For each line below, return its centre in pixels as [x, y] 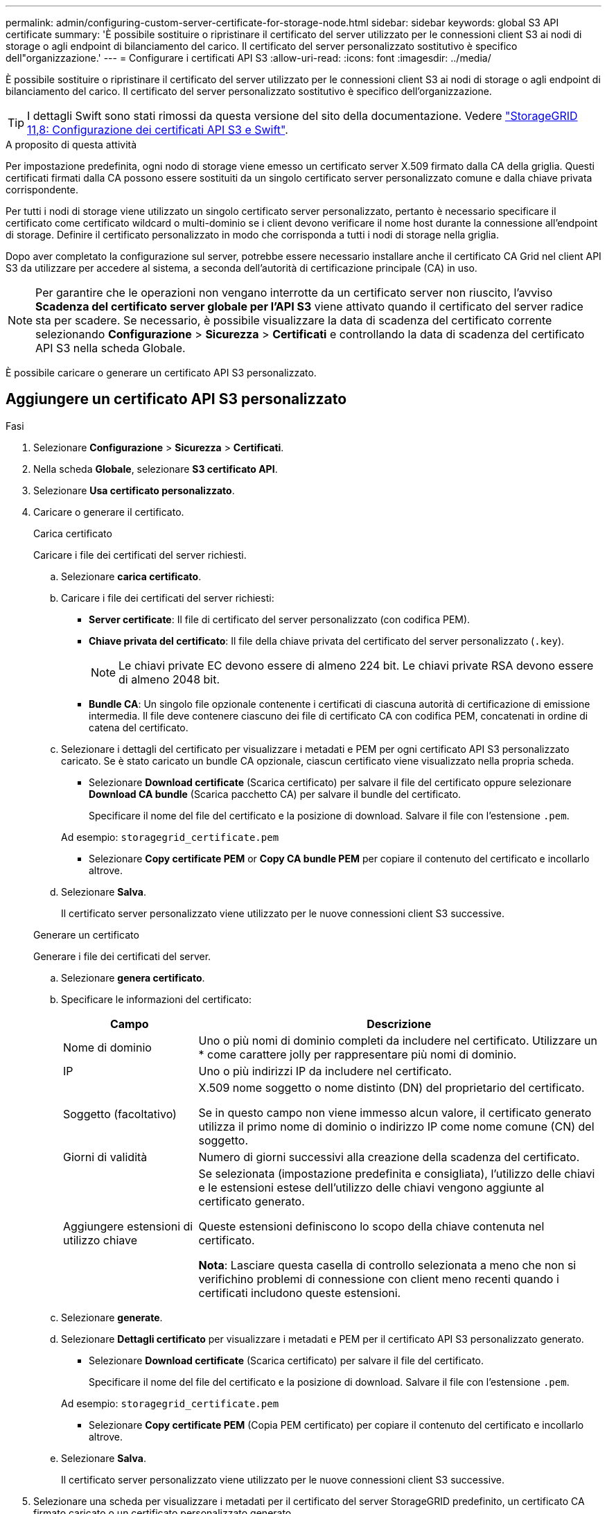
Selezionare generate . [112, 1317]
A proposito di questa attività [71, 145]
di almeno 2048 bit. [169, 679]
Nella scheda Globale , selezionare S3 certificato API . [156, 469]
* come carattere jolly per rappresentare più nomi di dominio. [358, 1054]
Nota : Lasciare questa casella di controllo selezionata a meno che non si [387, 1265]
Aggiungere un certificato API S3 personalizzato [176, 399]
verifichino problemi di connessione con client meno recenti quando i [379, 1279]
